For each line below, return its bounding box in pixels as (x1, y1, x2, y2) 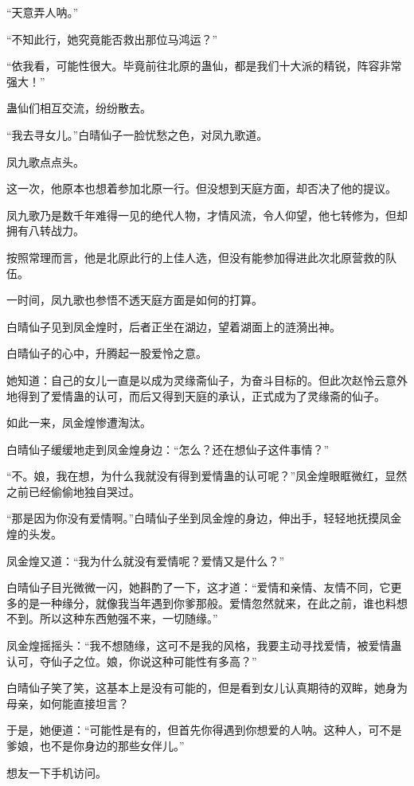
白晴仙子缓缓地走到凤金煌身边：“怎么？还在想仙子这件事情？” (6, 440, 330, 457)
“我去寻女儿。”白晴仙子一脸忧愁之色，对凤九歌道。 (6, 126, 268, 143)
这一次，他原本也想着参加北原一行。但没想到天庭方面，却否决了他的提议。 (6, 180, 396, 197)
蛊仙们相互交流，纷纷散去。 (6, 100, 151, 116)
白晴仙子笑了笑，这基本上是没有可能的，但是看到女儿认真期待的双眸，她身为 (6, 679, 408, 696)
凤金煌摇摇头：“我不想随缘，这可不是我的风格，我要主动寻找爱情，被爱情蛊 (6, 637, 402, 654)
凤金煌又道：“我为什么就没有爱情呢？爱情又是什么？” (6, 552, 285, 569)
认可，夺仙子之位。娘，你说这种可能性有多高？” (6, 652, 257, 669)
